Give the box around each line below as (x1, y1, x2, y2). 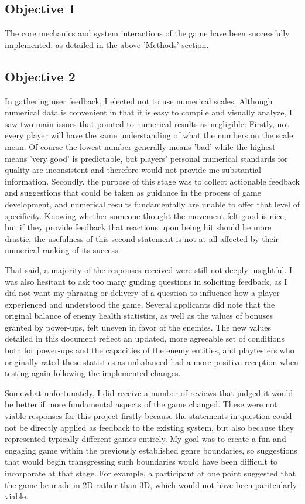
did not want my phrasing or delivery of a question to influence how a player (5, 287, 280, 299)
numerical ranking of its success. (5, 244, 121, 256)
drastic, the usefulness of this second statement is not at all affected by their (5, 232, 279, 244)
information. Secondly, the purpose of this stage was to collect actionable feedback (5, 175, 300, 187)
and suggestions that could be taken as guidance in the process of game (5, 186, 261, 199)
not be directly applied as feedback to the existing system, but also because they (5, 421, 294, 433)
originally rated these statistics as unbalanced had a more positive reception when (5, 355, 299, 367)
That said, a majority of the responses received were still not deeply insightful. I (5, 263, 292, 275)
